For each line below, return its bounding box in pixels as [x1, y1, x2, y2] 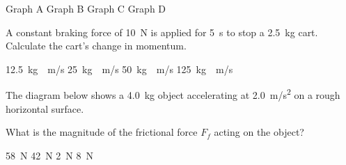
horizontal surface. [6, 101, 84, 116]
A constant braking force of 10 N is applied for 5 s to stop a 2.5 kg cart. [6, 24, 318, 39]
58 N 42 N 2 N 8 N [6, 148, 93, 162]
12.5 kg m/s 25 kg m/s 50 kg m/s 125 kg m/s [6, 61, 233, 76]
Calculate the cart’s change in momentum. [6, 38, 187, 53]
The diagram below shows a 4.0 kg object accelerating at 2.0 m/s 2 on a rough [6, 86, 340, 102]
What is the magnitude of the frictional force [6, 125, 198, 139]
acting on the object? [214, 125, 304, 139]
